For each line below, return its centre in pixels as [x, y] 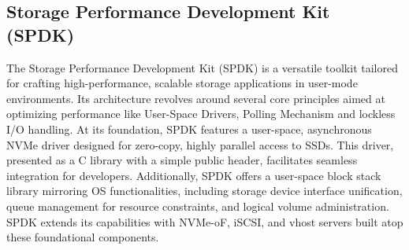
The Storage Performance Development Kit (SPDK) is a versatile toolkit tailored [202, 67]
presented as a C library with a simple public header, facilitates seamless [182, 160]
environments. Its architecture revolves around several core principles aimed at [196, 98]
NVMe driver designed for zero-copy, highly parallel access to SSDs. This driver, [200, 144]
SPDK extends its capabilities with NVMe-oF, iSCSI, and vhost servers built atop [205, 221]
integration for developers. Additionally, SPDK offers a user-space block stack [194, 175]
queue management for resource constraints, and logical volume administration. [198, 206]
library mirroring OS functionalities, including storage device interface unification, [204, 191]
